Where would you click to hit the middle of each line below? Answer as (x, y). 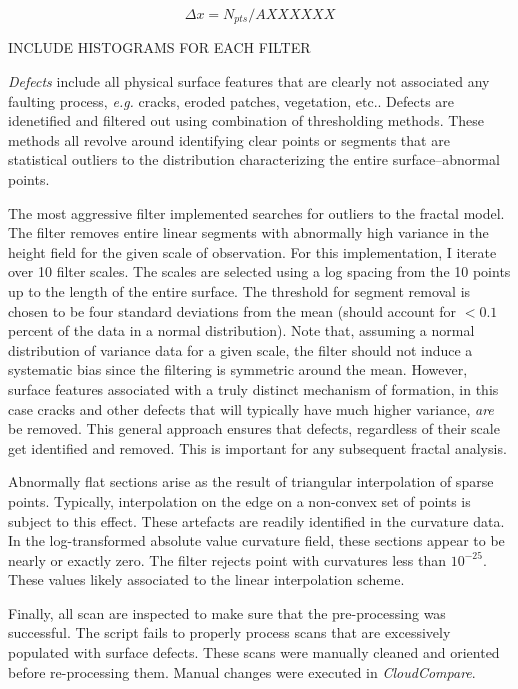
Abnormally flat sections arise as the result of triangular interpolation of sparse (251, 481)
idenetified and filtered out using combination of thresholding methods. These (246, 120)
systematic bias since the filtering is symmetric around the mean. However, (238, 369)
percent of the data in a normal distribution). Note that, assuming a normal (241, 330)
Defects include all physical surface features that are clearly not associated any (249, 81)
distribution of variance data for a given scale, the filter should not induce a (240, 349)
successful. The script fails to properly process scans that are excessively (229, 632)
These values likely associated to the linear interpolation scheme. (206, 579)
